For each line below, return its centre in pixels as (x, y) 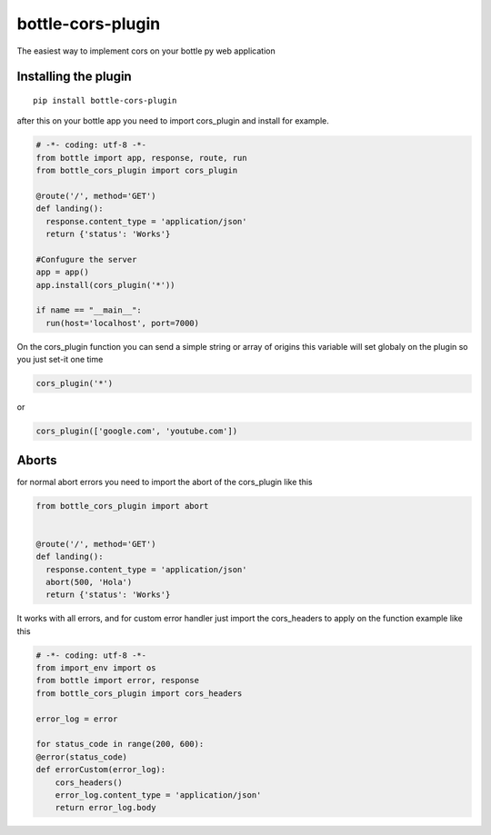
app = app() (63, 272)
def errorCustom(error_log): (101, 770)
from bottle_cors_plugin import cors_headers (139, 693)
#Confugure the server (86, 259)
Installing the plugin (74, 77)
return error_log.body (105, 808)
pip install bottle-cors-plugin (105, 100)
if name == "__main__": (89, 310)
